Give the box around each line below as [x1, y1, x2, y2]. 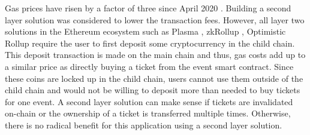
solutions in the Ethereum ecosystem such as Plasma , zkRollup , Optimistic [5, 25, 286, 38]
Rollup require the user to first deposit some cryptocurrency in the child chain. [5, 36, 295, 49]
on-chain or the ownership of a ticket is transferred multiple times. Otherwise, [5, 107, 291, 119]
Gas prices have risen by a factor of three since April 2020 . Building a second [5, 2, 291, 14]
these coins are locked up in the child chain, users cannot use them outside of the [5, 72, 303, 84]
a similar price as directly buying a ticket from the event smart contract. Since [5, 60, 294, 72]
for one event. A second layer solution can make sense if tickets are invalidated [5, 95, 293, 108]
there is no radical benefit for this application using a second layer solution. [5, 118, 282, 131]
